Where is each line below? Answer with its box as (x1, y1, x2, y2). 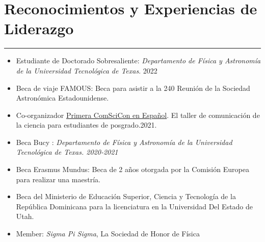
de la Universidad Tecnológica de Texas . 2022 (16, 65, 157, 76)
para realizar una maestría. (16, 174, 100, 184)
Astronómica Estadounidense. (16, 92, 109, 103)
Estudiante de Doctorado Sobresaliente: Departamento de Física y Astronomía (16, 55, 261, 66)
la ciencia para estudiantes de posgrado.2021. (16, 119, 157, 130)
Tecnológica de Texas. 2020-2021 (16, 147, 118, 157)
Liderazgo (4, 18, 74, 39)
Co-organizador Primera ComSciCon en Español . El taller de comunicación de (16, 109, 260, 120)
